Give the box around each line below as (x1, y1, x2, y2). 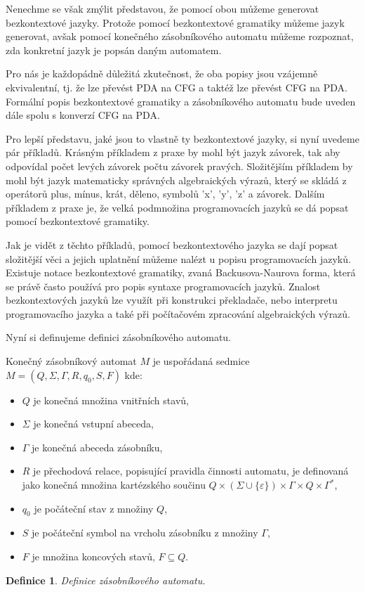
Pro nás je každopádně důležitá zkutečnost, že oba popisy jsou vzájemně (6, 66, 318, 81)
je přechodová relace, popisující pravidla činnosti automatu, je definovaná (33, 463, 349, 478)
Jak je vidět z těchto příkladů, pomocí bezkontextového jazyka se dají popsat (6, 237, 338, 252)
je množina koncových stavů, (32, 549, 155, 564)
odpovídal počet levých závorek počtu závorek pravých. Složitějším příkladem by (6, 158, 353, 173)
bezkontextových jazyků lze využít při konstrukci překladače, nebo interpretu (6, 292, 338, 307)
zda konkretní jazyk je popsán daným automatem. (6, 42, 222, 57)
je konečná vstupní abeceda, (33, 416, 154, 431)
